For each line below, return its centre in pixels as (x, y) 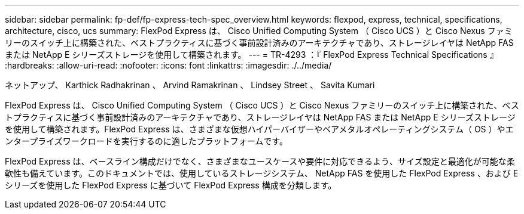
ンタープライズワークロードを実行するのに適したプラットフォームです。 (146, 141)
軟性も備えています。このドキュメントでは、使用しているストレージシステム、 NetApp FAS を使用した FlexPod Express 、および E (262, 173)
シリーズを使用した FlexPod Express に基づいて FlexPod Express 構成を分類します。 (171, 185)
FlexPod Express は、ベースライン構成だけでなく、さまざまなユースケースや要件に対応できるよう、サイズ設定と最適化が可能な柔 (260, 161)
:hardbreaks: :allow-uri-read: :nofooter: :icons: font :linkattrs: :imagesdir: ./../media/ (168, 65)
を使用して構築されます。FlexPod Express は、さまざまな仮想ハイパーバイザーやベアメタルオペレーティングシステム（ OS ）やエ (259, 129)
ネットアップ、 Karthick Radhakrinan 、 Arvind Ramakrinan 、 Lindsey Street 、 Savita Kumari (190, 85)
